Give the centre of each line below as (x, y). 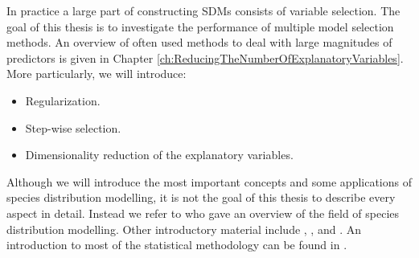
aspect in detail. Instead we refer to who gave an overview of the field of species (203, 213)
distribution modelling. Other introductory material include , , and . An (184, 229)
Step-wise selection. (73, 127)
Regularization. (63, 100)
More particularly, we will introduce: (97, 74)
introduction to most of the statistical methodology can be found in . (177, 245)
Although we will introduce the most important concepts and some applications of (209, 181)
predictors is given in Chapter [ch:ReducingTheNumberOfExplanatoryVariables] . (205, 57)
